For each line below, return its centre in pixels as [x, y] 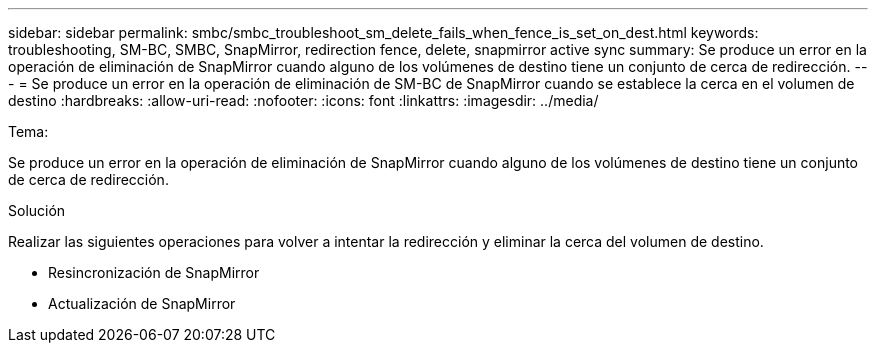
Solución [37, 210]
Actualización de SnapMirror [142, 303]
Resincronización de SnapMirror [154, 272]
